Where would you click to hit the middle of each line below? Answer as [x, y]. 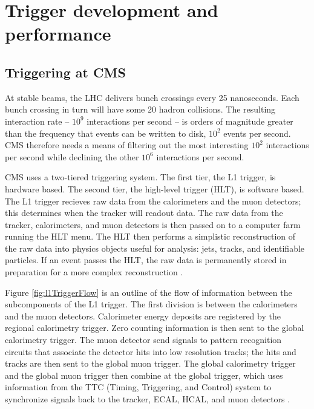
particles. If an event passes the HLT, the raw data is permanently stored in [146, 260]
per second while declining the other [72, 156]
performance [58, 34]
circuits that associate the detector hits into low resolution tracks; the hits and [151, 351]
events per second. [257, 133]
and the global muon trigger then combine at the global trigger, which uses [144, 375]
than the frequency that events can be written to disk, [106, 133]
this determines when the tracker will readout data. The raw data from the [144, 213]
